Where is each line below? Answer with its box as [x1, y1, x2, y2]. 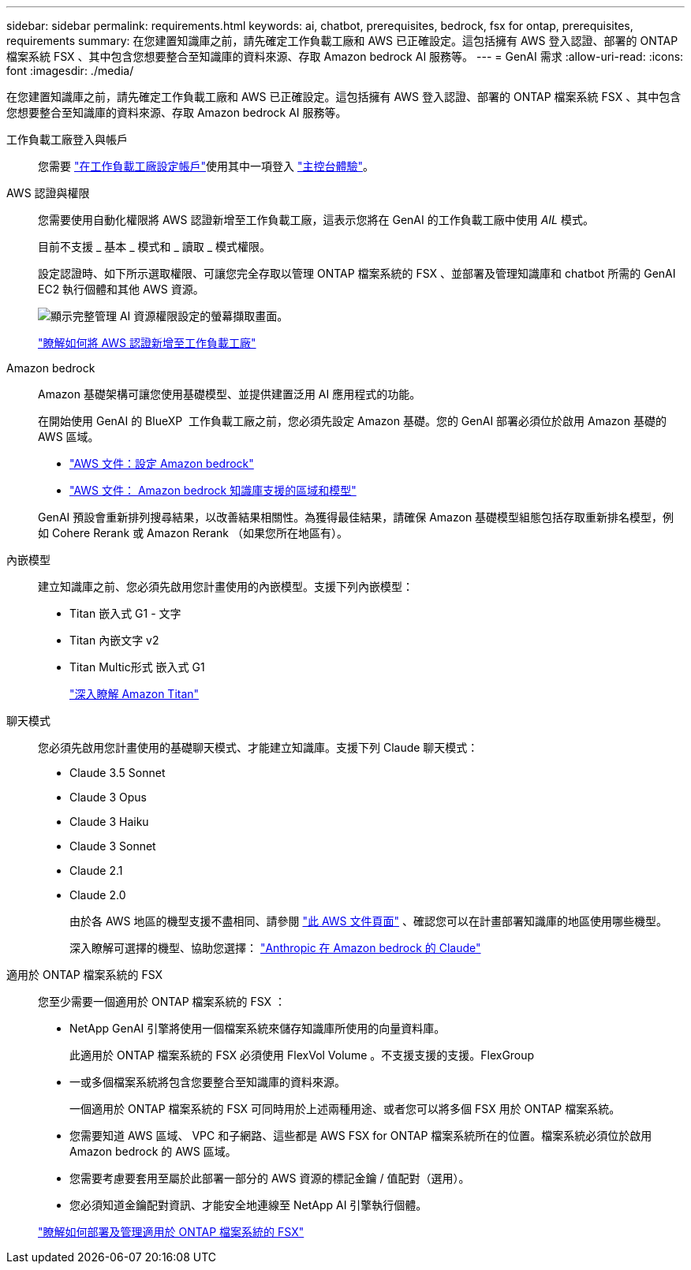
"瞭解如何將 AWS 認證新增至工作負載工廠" [38, 336, 256, 349]
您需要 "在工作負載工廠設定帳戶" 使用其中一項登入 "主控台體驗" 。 [38, 159, 374, 173]
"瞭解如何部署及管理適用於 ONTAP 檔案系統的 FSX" [38, 1225, 304, 1238]
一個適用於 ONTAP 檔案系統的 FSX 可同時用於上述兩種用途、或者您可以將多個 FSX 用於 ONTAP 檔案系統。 [69, 1102, 621, 1115]
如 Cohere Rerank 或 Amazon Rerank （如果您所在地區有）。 [38, 526, 348, 540]
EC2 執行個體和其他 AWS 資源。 [38, 282, 204, 296]
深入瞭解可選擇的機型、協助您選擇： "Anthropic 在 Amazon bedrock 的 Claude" [69, 941, 481, 954]
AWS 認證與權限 [6, 186, 90, 200]
